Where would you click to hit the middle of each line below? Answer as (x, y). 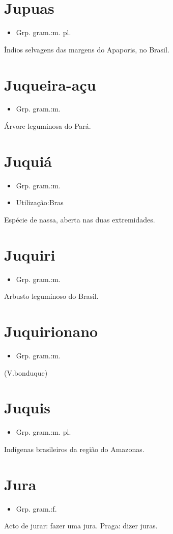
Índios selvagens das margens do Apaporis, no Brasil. (87, 49)
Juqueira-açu (50, 84)
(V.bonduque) (26, 372)
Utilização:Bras (40, 202)
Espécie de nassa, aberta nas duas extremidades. (80, 219)
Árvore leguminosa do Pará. (48, 126)
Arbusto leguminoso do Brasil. (51, 296)
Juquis (27, 407)
